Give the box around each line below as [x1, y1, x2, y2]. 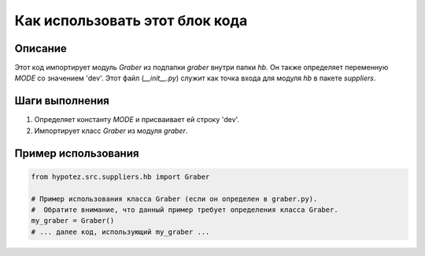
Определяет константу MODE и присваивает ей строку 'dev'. [34, 115, 240, 124]
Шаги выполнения [14, 95, 109, 108]
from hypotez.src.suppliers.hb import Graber [31, 172, 210, 181]
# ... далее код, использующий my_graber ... [31, 227, 210, 236]
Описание [14, 42, 67, 55]
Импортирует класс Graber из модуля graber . [34, 126, 188, 135]
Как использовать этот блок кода [14, 12, 248, 29]
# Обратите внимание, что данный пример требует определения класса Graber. [31, 205, 338, 214]
